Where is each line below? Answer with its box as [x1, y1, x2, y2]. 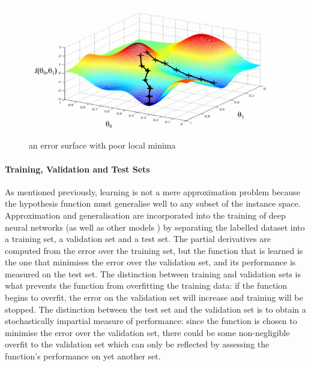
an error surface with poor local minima [29, 139, 176, 152]
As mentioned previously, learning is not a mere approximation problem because [5, 185, 301, 198]
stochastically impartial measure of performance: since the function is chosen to [5, 314, 297, 327]
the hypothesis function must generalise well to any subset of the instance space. [5, 197, 301, 210]
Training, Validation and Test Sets [5, 162, 150, 175]
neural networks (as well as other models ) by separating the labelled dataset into [5, 220, 305, 233]
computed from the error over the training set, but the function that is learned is [5, 244, 303, 256]
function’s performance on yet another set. [5, 350, 161, 362]
